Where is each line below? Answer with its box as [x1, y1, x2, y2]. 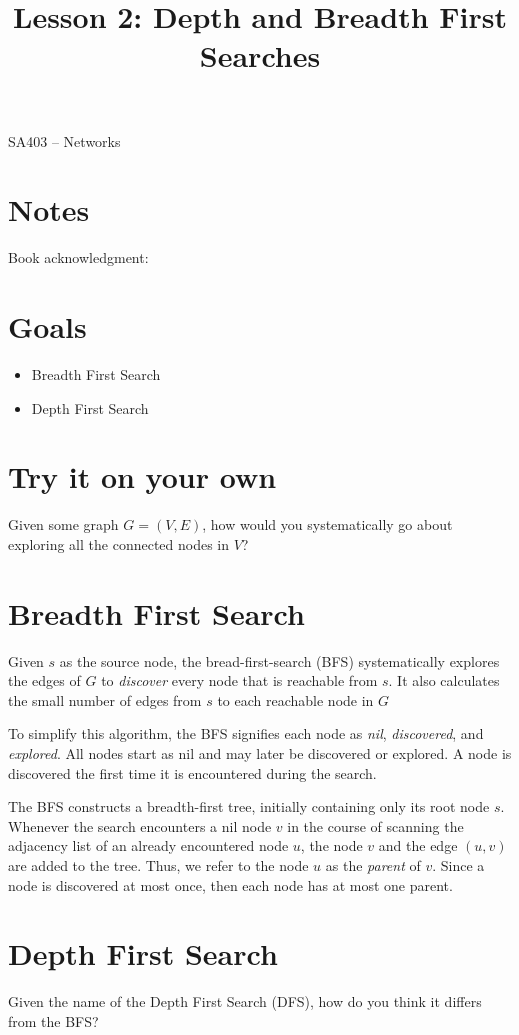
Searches [199, 35, 321, 76]
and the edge [378, 835, 458, 856]
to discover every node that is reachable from [101, 670, 378, 691]
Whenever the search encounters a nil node [8, 815, 272, 836]
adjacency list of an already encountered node [8, 835, 289, 856]
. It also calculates [388, 670, 500, 691]
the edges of [8, 670, 81, 691]
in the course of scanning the [287, 815, 464, 836]
